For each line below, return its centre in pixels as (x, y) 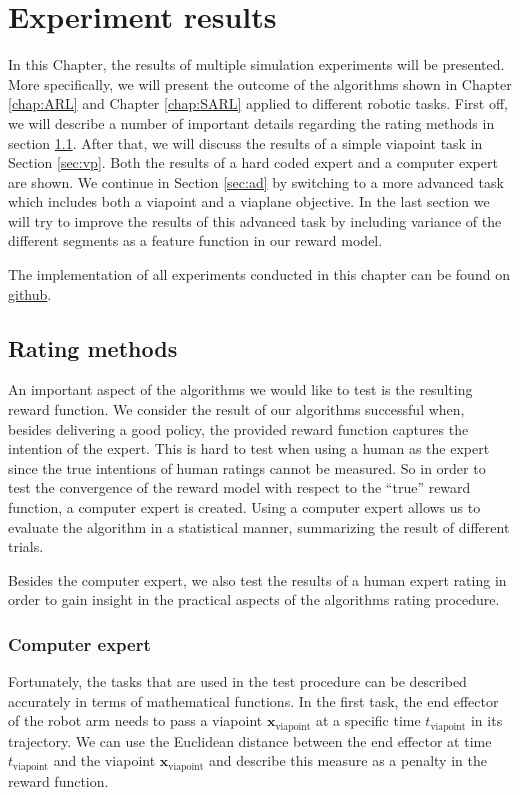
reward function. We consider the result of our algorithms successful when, (236, 409)
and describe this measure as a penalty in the (347, 760)
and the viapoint (104, 760)
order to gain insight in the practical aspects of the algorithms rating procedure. (254, 599)
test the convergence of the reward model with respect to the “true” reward (239, 487)
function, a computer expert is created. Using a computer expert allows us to (244, 507)
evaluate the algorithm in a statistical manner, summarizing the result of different (259, 526)
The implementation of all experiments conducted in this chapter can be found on (259, 274)
